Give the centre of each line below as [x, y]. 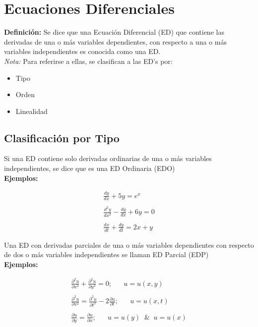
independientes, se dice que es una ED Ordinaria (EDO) [90, 168]
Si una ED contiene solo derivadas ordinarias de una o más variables [108, 158]
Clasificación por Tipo [62, 137]
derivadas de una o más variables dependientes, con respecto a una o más [115, 41]
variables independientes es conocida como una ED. [82, 51]
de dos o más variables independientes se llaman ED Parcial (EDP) [106, 254]
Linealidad [32, 111]
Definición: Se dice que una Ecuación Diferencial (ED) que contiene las [114, 32]
